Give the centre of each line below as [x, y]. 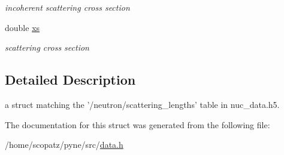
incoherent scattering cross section [67, 7]
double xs [22, 27]
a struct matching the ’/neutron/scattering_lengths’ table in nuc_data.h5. [142, 104]
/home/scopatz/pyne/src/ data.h [64, 145]
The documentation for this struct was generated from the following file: [138, 124]
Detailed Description [70, 80]
